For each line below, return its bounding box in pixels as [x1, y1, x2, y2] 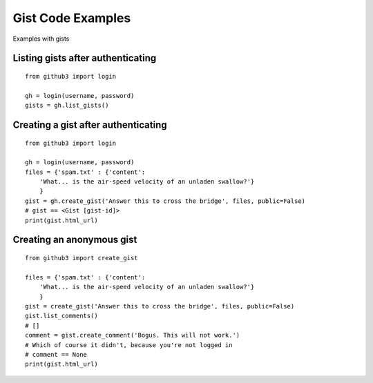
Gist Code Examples [12, 10, 131, 26]
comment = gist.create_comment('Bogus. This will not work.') [25, 331, 240, 340]
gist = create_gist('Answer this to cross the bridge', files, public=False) [25, 302, 295, 311]
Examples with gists [12, 35, 70, 43]
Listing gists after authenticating [12, 52, 157, 64]
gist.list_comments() [25, 312, 98, 320]
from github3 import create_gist [25, 254, 138, 262]
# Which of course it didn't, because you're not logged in [25, 341, 233, 348]
